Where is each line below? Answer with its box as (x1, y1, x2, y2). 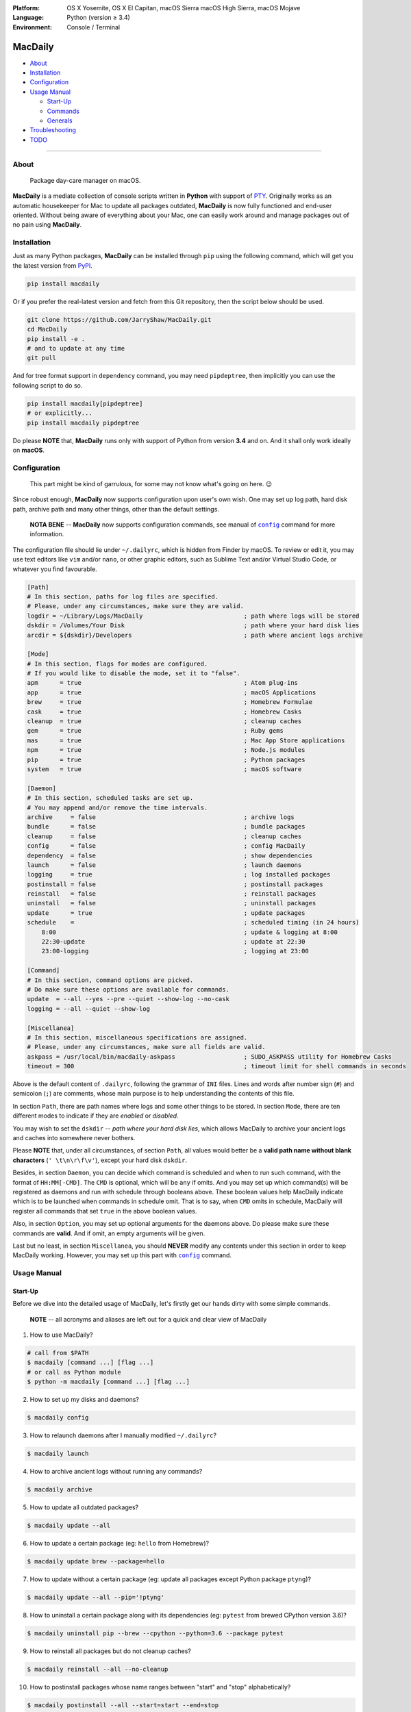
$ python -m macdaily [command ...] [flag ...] (27, 1378, 190, 1386)
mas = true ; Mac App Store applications (27, 736, 345, 744)
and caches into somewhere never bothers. (12, 1134, 136, 1142)
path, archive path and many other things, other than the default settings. (12, 505, 219, 513)
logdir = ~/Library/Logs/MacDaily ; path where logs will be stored (27, 612, 360, 620)
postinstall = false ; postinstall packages (27, 880, 323, 888)
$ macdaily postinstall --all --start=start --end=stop (27, 1701, 219, 1709)
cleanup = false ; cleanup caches (27, 832, 302, 840)
